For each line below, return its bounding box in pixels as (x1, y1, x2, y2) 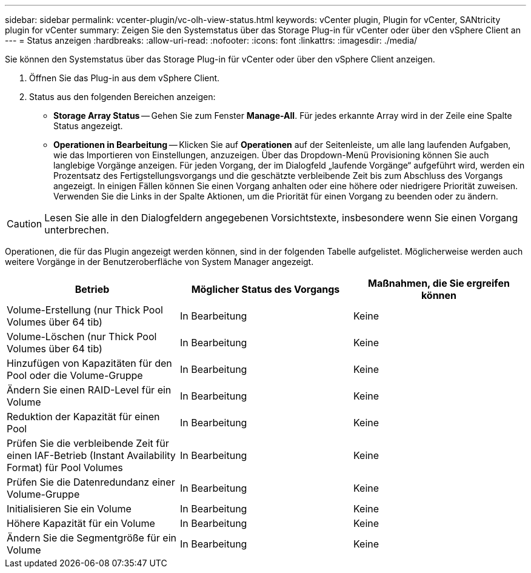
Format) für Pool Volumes (7, 461, 123, 474)
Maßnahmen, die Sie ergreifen (368, 277, 510, 289)
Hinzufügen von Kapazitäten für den (7, 357, 172, 369)
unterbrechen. (44, 224, 109, 236)
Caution (7, 218, 42, 230)
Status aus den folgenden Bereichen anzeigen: (29, 92, 216, 102)
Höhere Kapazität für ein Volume (7, 517, 155, 529)
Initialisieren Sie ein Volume (7, 503, 132, 515)
